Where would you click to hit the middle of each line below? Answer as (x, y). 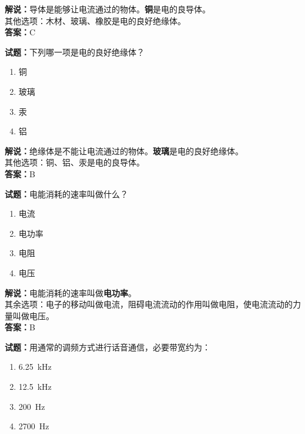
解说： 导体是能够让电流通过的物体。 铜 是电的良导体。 (108, 9)
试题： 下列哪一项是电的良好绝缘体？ (75, 52)
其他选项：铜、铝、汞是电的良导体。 (75, 162)
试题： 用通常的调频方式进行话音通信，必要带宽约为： (108, 347)
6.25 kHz (35, 367)
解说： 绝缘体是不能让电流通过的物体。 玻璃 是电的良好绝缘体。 (124, 150)
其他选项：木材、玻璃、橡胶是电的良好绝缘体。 (95, 20)
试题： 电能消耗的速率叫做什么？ (66, 193)
